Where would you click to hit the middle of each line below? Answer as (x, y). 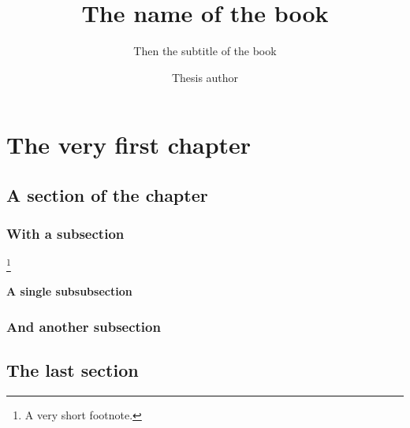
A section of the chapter (107, 194)
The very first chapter (129, 145)
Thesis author (205, 77)
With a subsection (65, 234)
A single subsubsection (69, 291)
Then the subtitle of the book (205, 51)
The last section (73, 370)
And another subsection (84, 326)
